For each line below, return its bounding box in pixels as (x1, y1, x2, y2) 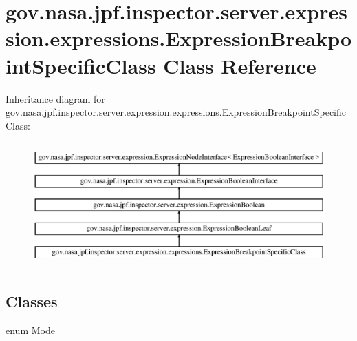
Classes (6, 290, 58, 311)
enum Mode (6, 322, 55, 337)
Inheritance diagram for (6, 91, 105, 105)
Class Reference (163, 51, 316, 79)
